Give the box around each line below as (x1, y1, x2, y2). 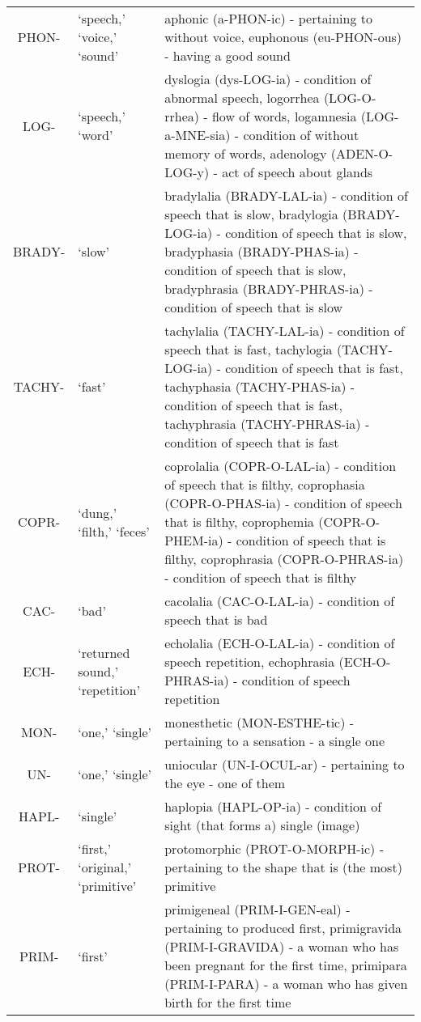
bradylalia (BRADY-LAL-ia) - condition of (164, 186, 408, 205)
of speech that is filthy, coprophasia (164, 475, 365, 494)
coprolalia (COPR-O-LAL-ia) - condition (164, 456, 397, 475)
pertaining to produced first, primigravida (164, 918, 402, 937)
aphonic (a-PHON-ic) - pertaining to (164, 9, 372, 28)
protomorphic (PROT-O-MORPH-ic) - (164, 839, 384, 858)
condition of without (243, 125, 359, 144)
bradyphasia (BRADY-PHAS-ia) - (164, 242, 359, 261)
